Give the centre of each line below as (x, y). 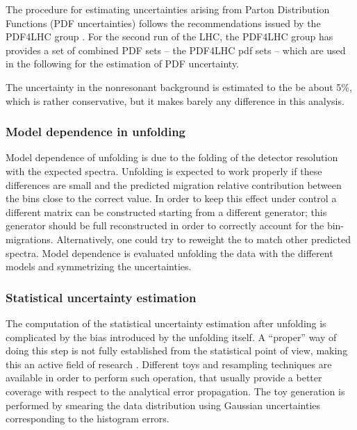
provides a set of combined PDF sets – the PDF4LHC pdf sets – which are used (176, 50)
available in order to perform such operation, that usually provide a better (164, 378)
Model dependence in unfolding (96, 132)
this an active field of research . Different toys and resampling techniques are (169, 364)
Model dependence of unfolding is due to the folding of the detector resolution (172, 157)
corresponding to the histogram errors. (88, 419)
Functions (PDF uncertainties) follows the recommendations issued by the (163, 23)
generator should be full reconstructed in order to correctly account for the (165, 225)
